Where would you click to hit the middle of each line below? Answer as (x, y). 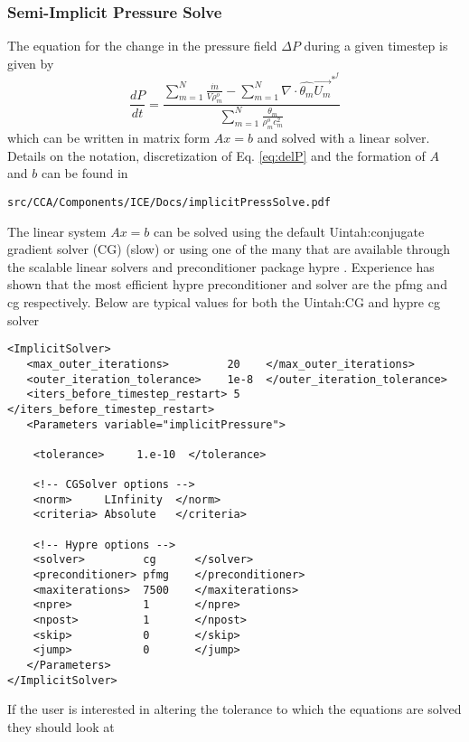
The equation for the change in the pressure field (142, 46)
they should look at (61, 726)
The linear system (57, 231)
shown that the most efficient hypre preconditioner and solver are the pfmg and (227, 284)
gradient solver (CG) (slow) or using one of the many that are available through (229, 249)
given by (31, 63)
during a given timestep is (376, 46)
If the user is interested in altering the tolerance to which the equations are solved (234, 709)
